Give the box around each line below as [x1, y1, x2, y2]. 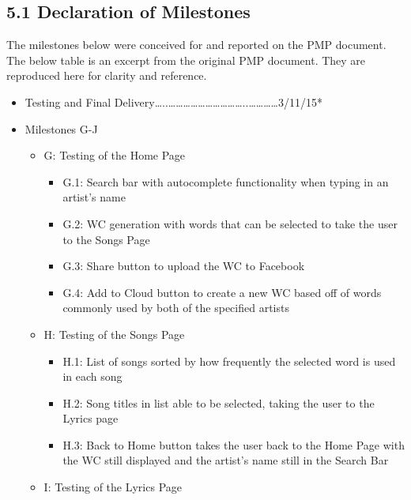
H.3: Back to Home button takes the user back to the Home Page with [62, 436, 405, 453]
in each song [62, 368, 123, 385]
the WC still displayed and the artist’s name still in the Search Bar [62, 452, 389, 468]
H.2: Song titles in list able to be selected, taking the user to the [62, 394, 375, 411]
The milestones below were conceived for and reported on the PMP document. [6, 36, 386, 53]
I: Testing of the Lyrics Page [43, 479, 182, 495]
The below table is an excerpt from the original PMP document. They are [6, 51, 366, 68]
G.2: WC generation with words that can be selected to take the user [62, 215, 398, 231]
